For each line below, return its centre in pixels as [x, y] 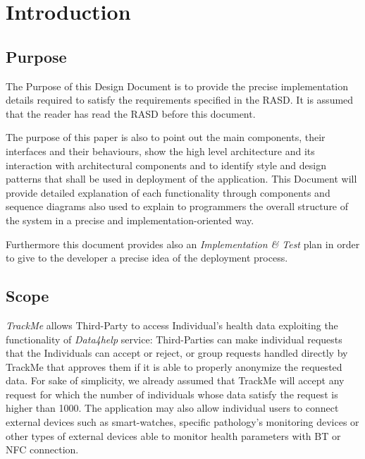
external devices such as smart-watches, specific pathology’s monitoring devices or [182, 422]
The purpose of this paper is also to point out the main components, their [166, 137]
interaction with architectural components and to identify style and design [166, 165]
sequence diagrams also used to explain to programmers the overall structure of [177, 206]
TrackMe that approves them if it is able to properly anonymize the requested [174, 366]
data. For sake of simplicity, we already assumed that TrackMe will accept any [175, 380]
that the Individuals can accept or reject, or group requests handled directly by [177, 353]
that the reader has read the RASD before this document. [131, 113]
